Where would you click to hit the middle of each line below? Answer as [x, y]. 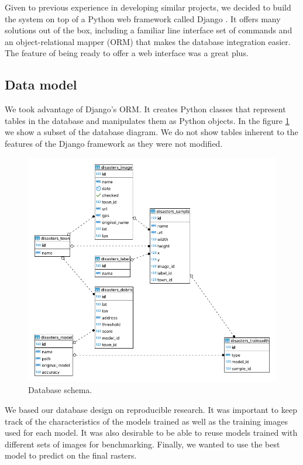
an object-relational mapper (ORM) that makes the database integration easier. [148, 41]
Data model [41, 85]
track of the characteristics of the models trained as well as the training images [146, 421]
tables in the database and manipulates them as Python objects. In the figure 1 [147, 120]
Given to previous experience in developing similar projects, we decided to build [148, 7]
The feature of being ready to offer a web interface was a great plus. [127, 53]
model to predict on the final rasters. [71, 455]
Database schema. [60, 390]
